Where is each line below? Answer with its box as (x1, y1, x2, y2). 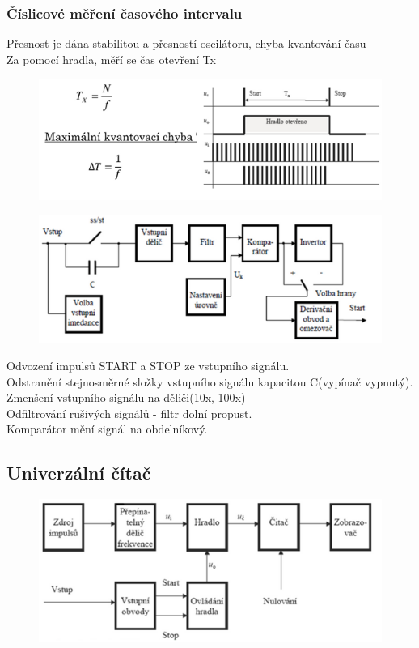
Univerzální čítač (6, 460, 151, 485)
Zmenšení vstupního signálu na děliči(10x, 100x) (6, 389, 246, 406)
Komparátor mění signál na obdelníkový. (6, 420, 208, 437)
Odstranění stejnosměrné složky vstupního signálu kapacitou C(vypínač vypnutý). (6, 373, 413, 390)
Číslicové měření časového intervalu (6, 2, 243, 23)
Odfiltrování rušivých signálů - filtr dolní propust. (6, 404, 252, 421)
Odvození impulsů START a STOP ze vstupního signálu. (6, 357, 290, 374)
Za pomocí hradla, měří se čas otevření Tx (6, 50, 216, 67)
